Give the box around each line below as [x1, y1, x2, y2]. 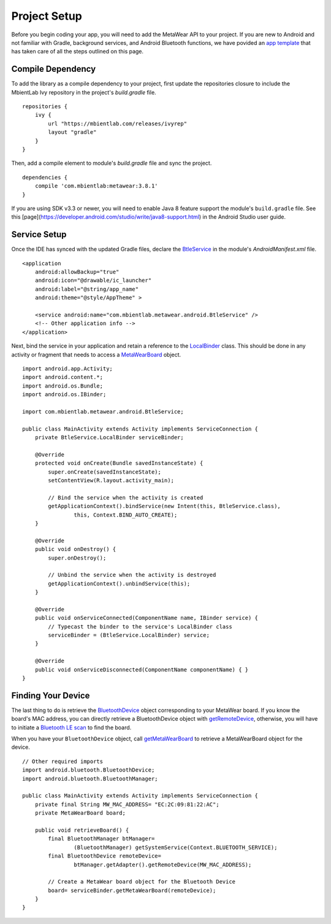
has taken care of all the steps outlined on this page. [11, 48, 144, 55]
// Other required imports [22, 758, 104, 765]
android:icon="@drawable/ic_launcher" [34, 277, 152, 284]
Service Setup [11, 229, 67, 240]
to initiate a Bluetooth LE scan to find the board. [11, 724, 132, 731]
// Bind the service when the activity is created [48, 494, 204, 501]
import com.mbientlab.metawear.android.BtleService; [22, 408, 184, 415]
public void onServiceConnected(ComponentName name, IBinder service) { [34, 614, 259, 622]
